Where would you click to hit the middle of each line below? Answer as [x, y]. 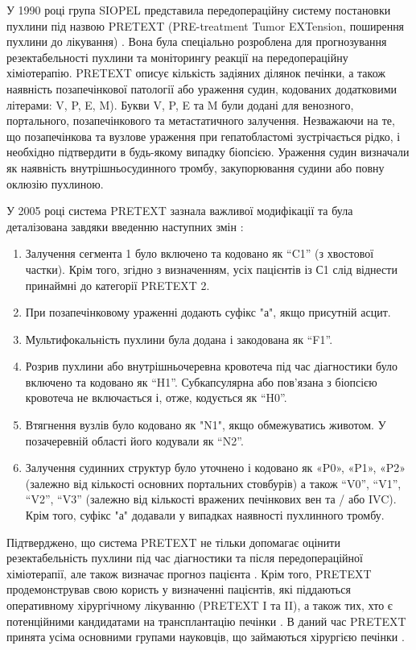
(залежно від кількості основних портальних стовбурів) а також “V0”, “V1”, [213, 483]
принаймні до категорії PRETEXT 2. [117, 285]
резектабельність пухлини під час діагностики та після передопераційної [185, 558]
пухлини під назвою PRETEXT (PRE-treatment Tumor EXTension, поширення [206, 25]
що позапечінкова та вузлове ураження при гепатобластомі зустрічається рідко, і [204, 136]
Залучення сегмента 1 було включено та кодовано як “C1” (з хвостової [200, 253]
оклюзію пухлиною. [55, 183]
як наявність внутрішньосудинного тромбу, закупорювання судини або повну [196, 167]
